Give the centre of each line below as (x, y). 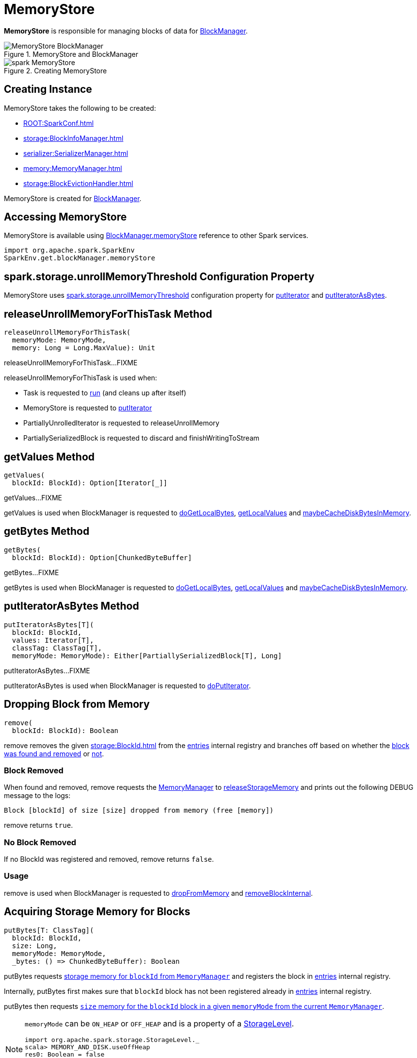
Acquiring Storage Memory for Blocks (97, 912)
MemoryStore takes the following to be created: (80, 108)
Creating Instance (48, 89)
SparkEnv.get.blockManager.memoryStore (80, 258)
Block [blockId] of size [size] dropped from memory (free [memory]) (139, 811)
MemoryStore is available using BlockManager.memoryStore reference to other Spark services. (156, 236)
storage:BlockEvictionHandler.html (78, 183)
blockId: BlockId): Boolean (65, 730)
